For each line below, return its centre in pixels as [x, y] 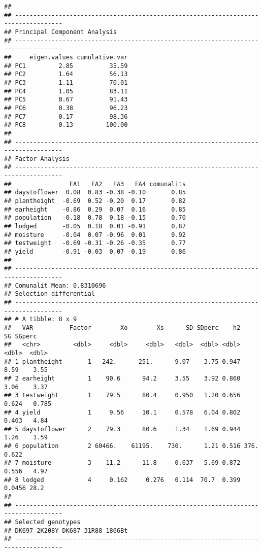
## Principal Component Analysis [60, 32]
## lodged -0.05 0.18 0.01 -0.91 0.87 [95, 227]
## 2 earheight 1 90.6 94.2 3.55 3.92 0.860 [122, 378]
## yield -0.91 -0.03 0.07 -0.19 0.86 [95, 252]
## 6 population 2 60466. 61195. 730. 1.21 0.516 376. [132, 446]
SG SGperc [21, 336]
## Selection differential [50, 294]
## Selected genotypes [42, 522]
